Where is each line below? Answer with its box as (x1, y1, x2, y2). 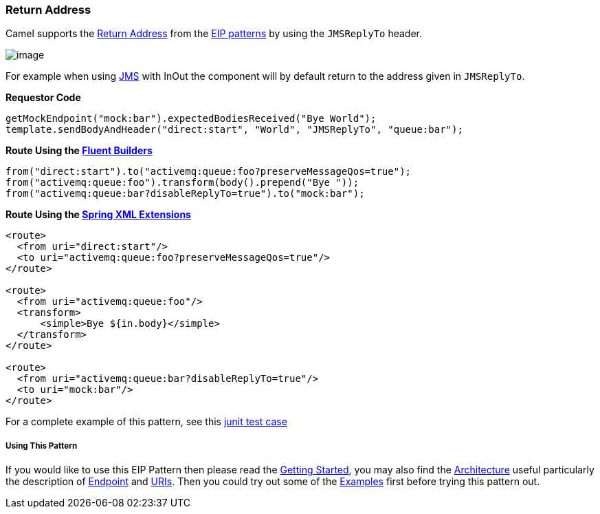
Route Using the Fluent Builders (5, 144, 153, 157)
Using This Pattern (5, 440, 78, 451)
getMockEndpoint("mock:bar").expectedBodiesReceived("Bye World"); (5, 113, 377, 125)
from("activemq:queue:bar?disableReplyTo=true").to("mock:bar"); (5, 188, 365, 200)
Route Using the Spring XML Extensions (5, 208, 191, 221)
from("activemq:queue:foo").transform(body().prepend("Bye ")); (5, 177, 359, 189)
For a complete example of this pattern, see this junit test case (5, 416, 287, 428)
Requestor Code (5, 92, 81, 104)
